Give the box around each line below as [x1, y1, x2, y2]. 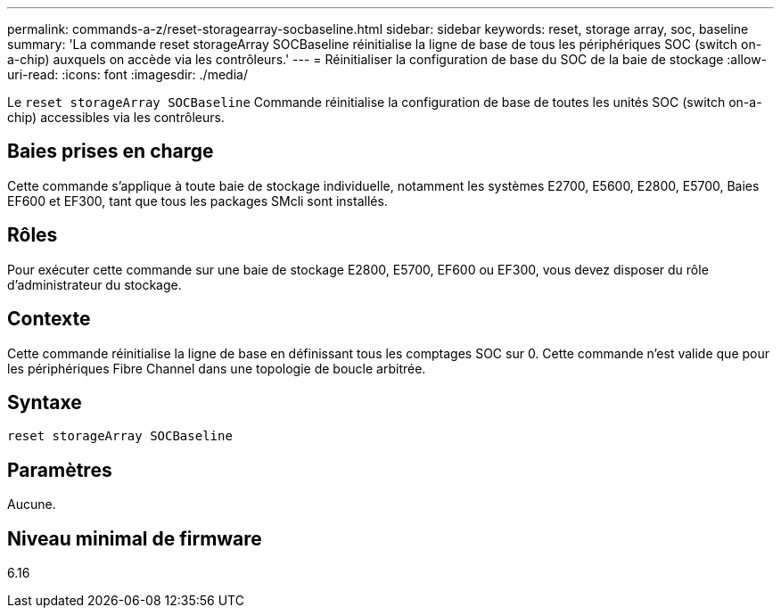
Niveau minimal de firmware [7, 527, 262, 550]
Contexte [7, 307, 91, 331]
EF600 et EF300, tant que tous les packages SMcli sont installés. [7, 193, 388, 209]
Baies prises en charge [7, 140, 214, 163]
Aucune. [7, 496, 56, 512]
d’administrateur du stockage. [7, 276, 182, 292]
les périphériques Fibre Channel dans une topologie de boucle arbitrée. [7, 360, 426, 376]
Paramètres [7, 458, 112, 481]
